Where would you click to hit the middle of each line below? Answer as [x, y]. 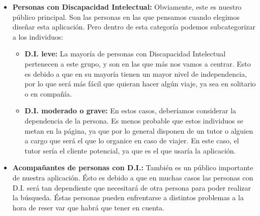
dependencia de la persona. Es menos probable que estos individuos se [134, 120]
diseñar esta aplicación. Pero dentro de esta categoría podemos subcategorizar [134, 27]
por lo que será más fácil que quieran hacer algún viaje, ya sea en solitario [140, 84]
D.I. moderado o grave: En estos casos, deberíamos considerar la [131, 111]
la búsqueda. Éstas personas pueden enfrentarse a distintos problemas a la [128, 197]
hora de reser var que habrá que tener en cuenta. [88, 207]
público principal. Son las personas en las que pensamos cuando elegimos [126, 17]
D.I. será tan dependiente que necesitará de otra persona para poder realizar [132, 187]
